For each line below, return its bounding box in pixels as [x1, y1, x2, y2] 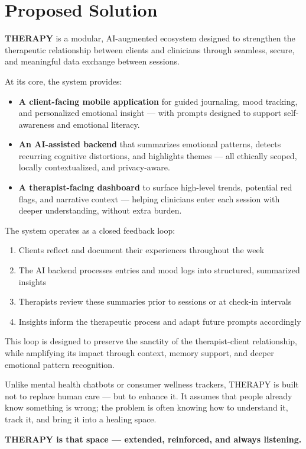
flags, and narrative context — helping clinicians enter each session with [18, 192, 280, 205]
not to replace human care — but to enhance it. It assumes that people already [5, 389, 292, 402]
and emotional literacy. [57, 118, 140, 130]
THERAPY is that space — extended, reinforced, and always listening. [5, 432, 302, 445]
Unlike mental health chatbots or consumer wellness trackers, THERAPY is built [5, 378, 299, 390]
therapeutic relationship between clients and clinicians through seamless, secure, [5, 43, 295, 56]
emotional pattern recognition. [5, 358, 115, 370]
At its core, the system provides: [5, 75, 122, 87]
